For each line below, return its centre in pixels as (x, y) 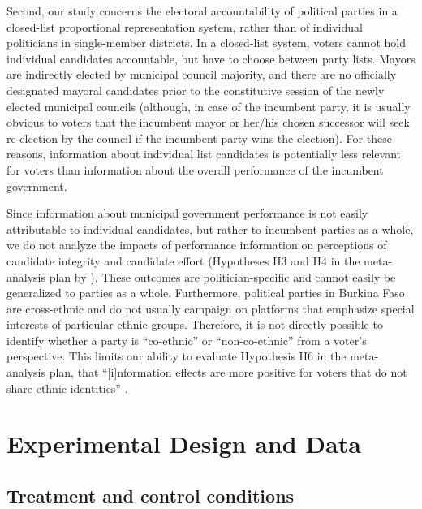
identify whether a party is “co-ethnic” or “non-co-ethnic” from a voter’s (187, 340)
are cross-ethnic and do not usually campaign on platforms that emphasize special (211, 308)
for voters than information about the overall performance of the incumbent (195, 169)
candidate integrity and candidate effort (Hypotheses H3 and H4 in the (183, 260)
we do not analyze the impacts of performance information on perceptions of (197, 245)
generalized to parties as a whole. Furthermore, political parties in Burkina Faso (206, 293)
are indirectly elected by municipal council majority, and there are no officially (202, 74)
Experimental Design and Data (184, 444)
